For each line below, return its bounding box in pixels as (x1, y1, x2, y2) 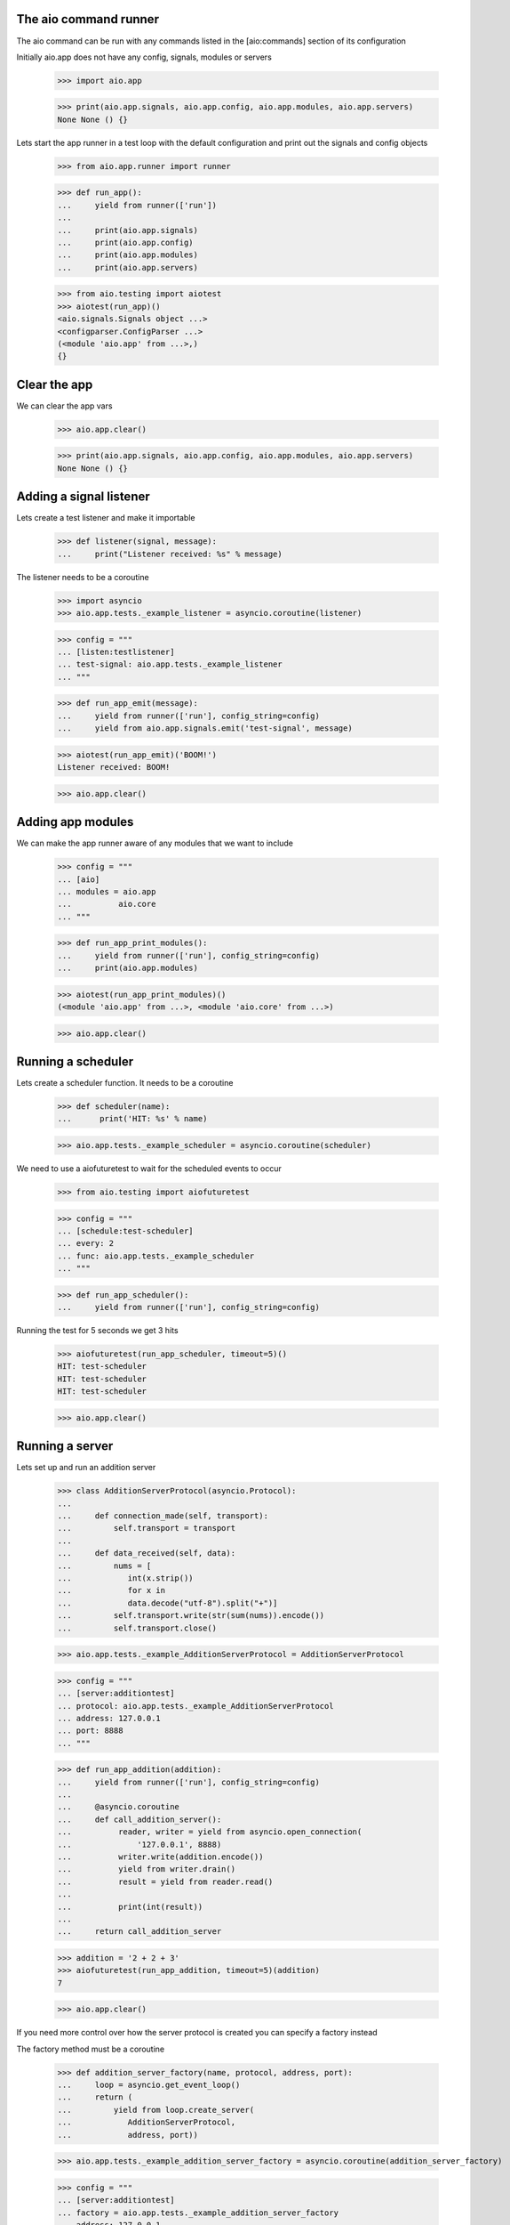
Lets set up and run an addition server (16, 1462, 156, 1473)
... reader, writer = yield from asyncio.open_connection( (57, 1827, 363, 1837)
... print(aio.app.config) (57, 237, 195, 247)
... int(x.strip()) (57, 1574, 195, 1583)
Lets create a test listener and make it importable (16, 513, 195, 523)
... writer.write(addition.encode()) (57, 1852, 264, 1862)
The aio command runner (16, 12, 160, 27)
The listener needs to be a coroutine (16, 571, 150, 582)
